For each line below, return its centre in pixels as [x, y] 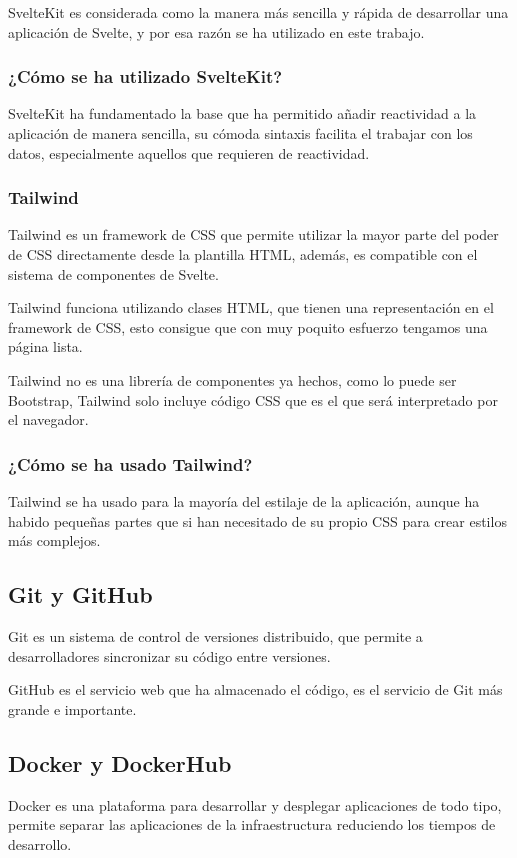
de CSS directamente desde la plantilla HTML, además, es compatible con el [243, 254]
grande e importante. [72, 708]
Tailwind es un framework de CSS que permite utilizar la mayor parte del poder [253, 234]
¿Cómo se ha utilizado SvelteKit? [145, 76]
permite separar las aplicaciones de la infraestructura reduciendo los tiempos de [252, 824]
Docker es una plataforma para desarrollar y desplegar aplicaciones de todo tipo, [255, 804]
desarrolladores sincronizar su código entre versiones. [169, 655]
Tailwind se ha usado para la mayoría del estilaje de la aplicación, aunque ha [244, 500]
